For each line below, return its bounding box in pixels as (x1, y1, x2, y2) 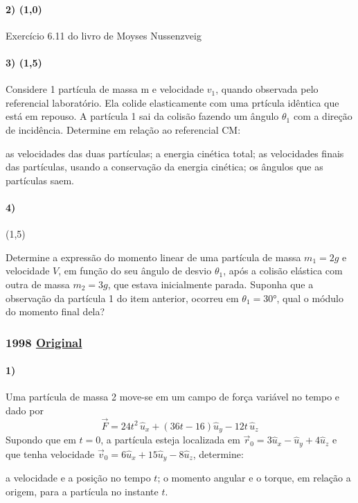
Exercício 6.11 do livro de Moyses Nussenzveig (6, 28, 202, 42)
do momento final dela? (6, 304, 105, 319)
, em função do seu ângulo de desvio (58, 263, 212, 278)
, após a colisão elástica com (223, 263, 343, 278)
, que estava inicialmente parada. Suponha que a (107, 276, 314, 291)
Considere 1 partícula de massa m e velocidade (6, 82, 204, 96)
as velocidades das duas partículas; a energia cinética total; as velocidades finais (6, 145, 344, 160)
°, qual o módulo (273, 290, 343, 305)
